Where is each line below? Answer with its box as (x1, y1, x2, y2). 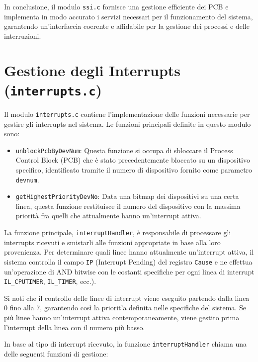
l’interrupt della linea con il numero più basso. (4, 322, 145, 332)
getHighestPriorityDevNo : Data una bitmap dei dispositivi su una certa (15, 191, 239, 201)
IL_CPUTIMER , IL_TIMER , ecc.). (4, 276, 96, 286)
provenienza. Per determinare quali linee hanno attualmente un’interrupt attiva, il (4, 247, 254, 257)
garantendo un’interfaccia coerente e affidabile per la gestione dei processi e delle (4, 21, 250, 31)
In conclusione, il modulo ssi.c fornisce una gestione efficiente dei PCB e (4, 1, 229, 11)
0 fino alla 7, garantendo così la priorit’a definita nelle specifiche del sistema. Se (4, 302, 246, 313)
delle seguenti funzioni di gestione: (4, 348, 108, 359)
